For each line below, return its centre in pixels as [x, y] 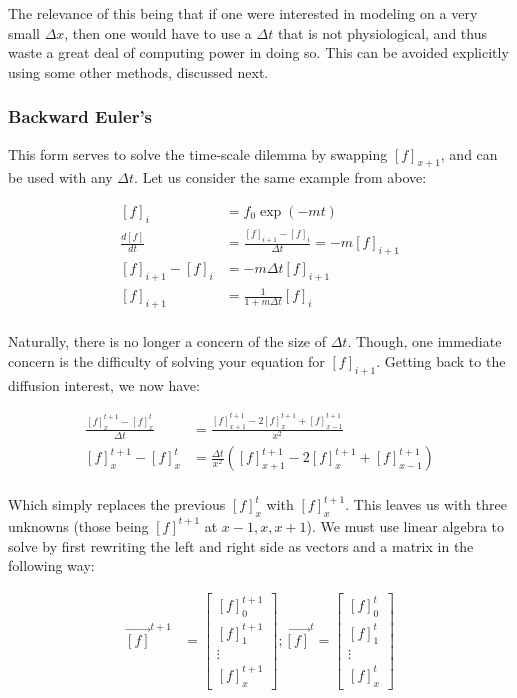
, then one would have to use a [158, 32]
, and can [469, 153]
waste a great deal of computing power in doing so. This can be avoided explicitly [258, 52]
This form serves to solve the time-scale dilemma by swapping [198, 153]
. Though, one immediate [424, 341]
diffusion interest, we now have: [104, 384]
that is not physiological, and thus [382, 32]
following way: [51, 565]
